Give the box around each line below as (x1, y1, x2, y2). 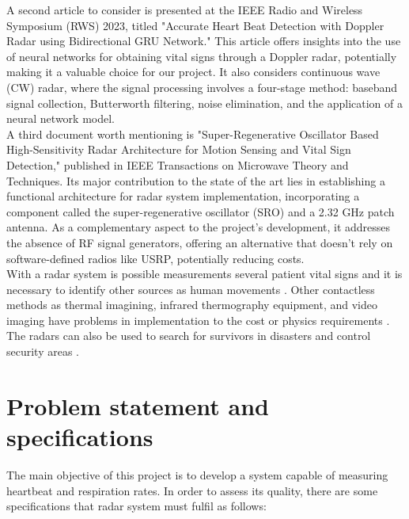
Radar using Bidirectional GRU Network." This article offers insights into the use (6, 32, 401, 49)
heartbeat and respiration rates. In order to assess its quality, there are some (6, 482, 378, 498)
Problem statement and (6, 389, 269, 422)
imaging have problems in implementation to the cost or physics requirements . (6, 311, 390, 328)
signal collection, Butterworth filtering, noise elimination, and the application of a (6, 94, 403, 111)
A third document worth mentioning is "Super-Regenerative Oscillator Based (6, 125, 379, 142)
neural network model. (6, 110, 115, 127)
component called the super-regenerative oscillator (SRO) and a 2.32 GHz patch (6, 203, 395, 219)
